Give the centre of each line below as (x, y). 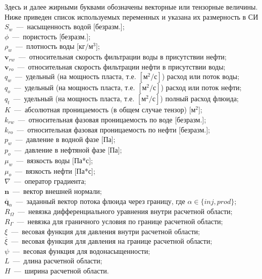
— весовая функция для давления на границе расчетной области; (112, 241)
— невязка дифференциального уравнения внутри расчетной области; (125, 211)
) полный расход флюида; (199, 98)
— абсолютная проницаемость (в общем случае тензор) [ (102, 110)
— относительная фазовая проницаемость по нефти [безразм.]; (113, 129)
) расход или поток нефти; (201, 87)
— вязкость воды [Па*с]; (55, 160)
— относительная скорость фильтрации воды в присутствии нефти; (122, 57)
